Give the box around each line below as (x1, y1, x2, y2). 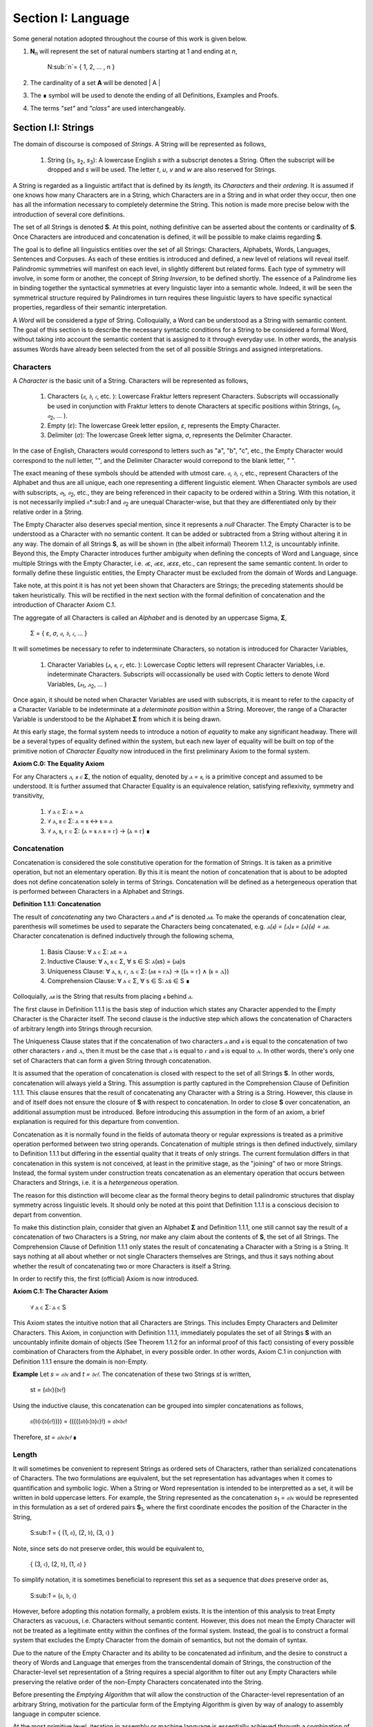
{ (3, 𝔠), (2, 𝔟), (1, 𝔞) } (30, 1560, 86, 1568)
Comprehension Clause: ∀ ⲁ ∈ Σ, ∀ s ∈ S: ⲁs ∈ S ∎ (47, 977, 190, 985)
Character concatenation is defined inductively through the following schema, (12, 932, 234, 940)
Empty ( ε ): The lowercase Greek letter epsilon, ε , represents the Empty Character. (47, 421, 280, 430)
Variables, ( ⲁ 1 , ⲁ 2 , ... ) (47, 680, 107, 690)
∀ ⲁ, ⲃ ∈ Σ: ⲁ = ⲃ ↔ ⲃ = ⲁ (47, 817, 113, 826)
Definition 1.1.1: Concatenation (12, 900, 102, 908)
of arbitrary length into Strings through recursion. (12, 1024, 153, 1033)
